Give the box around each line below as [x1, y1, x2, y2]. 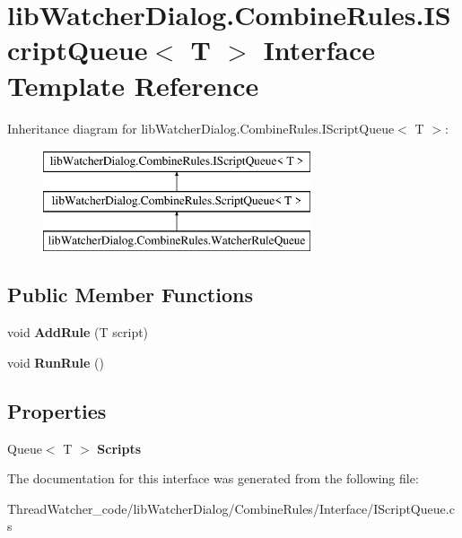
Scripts [97, 438, 142, 457]
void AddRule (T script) [7, 323, 149, 342]
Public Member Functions [7, 281, 253, 308]
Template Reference [7, 66, 259, 103]
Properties [7, 396, 107, 424]
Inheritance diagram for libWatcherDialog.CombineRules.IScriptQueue [7, 118, 395, 137]
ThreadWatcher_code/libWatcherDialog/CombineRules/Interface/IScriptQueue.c [7, 499, 455, 517]
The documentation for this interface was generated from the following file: [7, 469, 419, 488]
